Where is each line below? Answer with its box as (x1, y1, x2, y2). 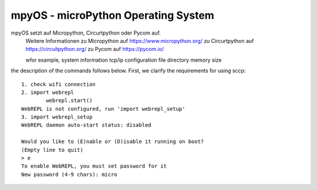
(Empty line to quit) (21, 147, 83, 153)
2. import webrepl (21, 89, 75, 96)
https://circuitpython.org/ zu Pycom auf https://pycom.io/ (25, 46, 164, 53)
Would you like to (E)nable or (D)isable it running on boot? (21, 138, 204, 145)
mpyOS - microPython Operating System (11, 9, 214, 22)
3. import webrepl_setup (21, 114, 93, 120)
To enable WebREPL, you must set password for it (21, 163, 167, 169)
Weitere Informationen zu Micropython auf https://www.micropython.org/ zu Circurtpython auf (25, 37, 254, 44)
